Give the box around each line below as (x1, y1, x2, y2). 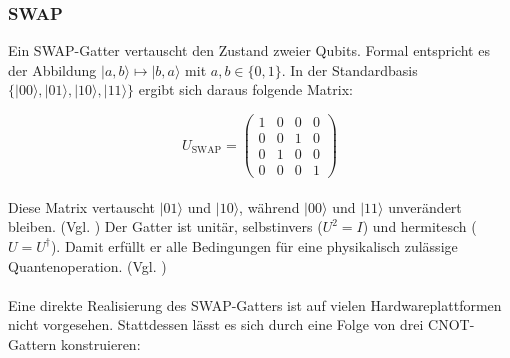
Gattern (8, 333, 57, 354)
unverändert (388, 196, 462, 217)
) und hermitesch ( (362, 216, 477, 237)
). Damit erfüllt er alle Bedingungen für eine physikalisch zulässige (50, 235, 458, 256)
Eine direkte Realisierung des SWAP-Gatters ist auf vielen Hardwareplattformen (8, 294, 502, 315)
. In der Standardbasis (281, 59, 418, 80)
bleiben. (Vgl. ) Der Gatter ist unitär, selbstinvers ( (8, 216, 323, 237)
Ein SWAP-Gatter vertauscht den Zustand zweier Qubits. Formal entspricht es (8, 40, 490, 61)
